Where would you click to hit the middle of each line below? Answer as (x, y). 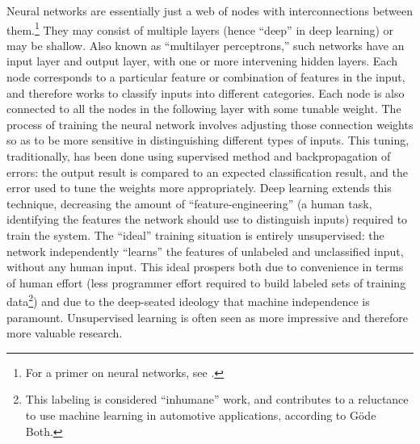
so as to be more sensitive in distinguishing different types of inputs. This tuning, (208, 140)
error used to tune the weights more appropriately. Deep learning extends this (199, 188)
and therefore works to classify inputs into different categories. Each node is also (206, 92)
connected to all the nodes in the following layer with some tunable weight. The (204, 109)
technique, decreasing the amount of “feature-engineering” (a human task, (189, 203)
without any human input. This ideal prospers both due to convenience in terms (205, 267)
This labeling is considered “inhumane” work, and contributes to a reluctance (217, 399)
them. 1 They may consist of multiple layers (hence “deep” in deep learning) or (200, 28)
